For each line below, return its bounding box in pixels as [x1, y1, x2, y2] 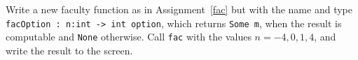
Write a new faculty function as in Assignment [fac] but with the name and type [6, 2, 352, 16]
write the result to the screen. [6, 43, 133, 57]
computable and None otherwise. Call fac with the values [6, 29, 252, 44]
